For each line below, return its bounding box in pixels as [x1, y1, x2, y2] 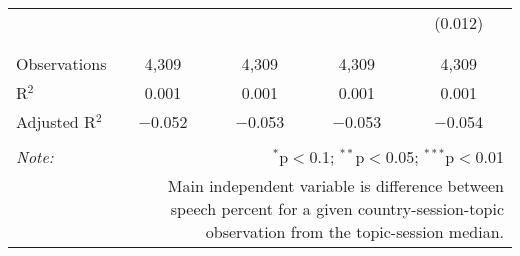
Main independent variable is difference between [167, 174, 504, 197]
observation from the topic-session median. [205, 220, 504, 243]
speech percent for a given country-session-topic [170, 197, 504, 220]
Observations [16, 52, 107, 75]
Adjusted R [16, 110, 96, 133]
